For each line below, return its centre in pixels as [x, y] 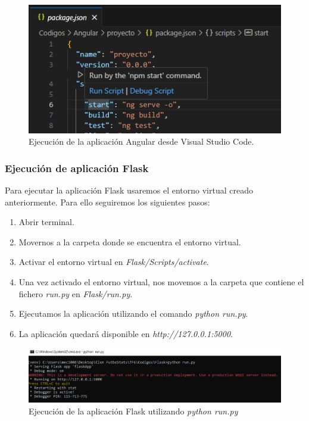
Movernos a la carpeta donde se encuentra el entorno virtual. [130, 241]
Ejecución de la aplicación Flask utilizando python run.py [133, 411]
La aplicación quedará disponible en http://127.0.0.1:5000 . [126, 333]
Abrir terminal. [46, 222]
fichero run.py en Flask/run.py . [76, 293]
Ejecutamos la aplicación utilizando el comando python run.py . [133, 314]
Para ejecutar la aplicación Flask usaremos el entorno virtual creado [129, 190]
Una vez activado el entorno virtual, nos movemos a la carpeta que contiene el [161, 282]
